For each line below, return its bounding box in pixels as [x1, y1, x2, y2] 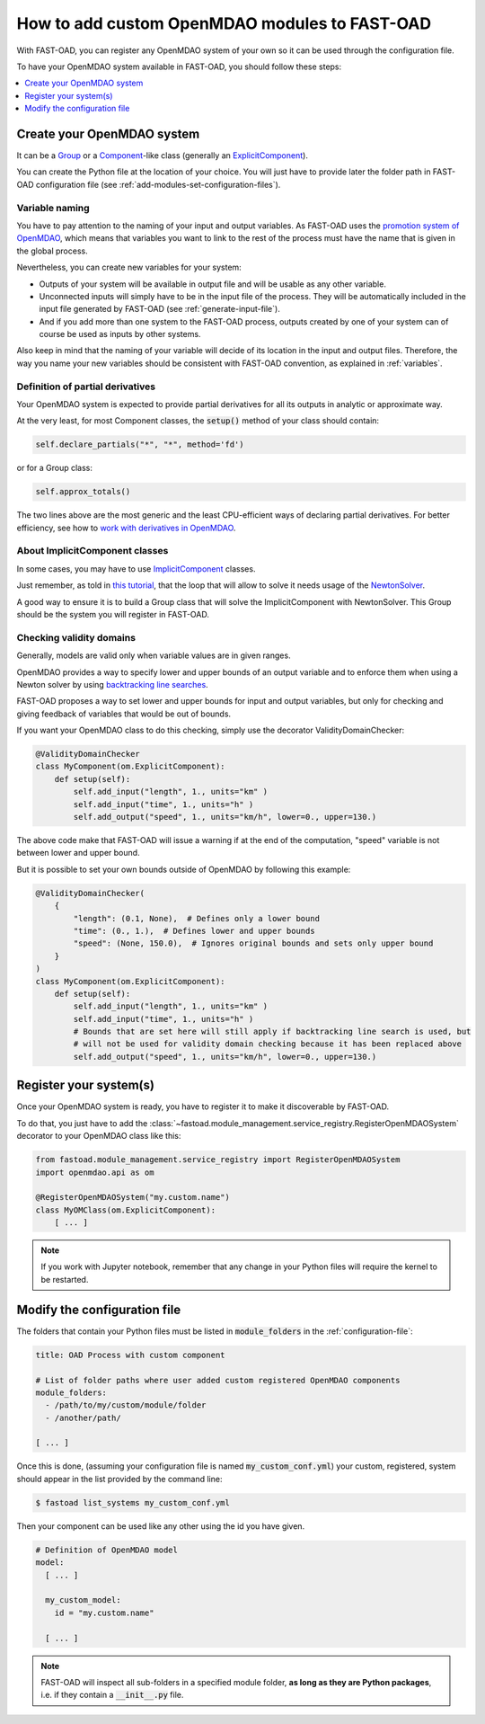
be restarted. [40, 1274, 89, 1284]
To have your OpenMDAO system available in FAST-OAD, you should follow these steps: [16, 61, 342, 72]
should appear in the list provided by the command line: [16, 1473, 223, 1484]
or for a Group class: [16, 463, 93, 474]
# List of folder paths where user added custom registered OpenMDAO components [35, 1375, 401, 1385]
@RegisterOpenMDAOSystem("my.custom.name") [35, 1192, 231, 1203]
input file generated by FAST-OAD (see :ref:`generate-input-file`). [39, 304, 280, 315]
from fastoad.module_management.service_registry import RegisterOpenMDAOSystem [35, 1155, 401, 1165]
